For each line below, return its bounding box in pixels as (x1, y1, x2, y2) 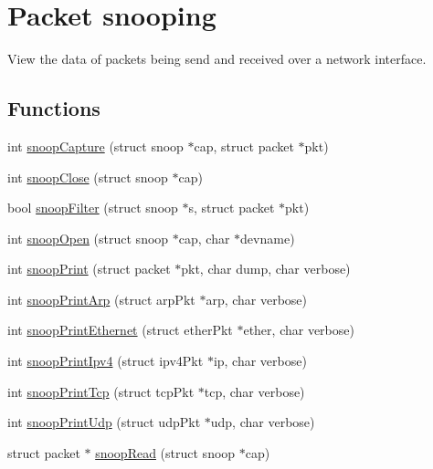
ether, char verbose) (243, 320, 354, 339)
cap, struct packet (194, 136, 294, 155)
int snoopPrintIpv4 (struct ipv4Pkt (7, 351, 204, 370)
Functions (7, 94, 100, 122)
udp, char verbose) (210, 412, 315, 432)
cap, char (178, 228, 230, 247)
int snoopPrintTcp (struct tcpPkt (7, 381, 195, 401)
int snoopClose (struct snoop (7, 167, 168, 186)
